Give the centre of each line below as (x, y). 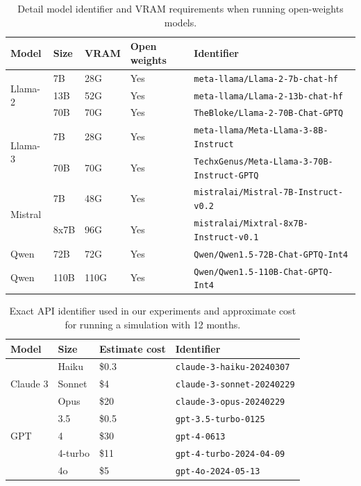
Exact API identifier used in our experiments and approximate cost (153, 311)
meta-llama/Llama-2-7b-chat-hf (266, 79)
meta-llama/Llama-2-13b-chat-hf (269, 96)
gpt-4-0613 (200, 436)
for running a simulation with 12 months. (153, 324)
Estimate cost (133, 348)
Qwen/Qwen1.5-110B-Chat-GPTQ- (263, 272)
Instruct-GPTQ (226, 175)
